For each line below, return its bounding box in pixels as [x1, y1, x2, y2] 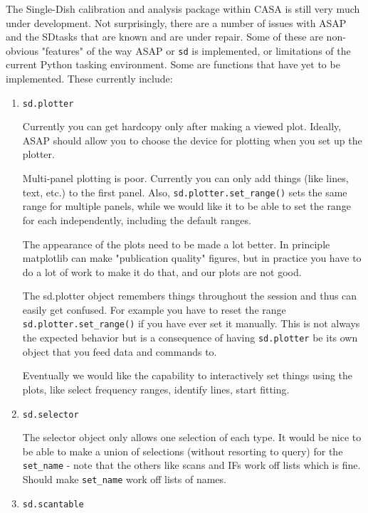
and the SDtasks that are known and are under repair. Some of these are [6, 29, 323, 44]
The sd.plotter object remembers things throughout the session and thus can [22, 288, 357, 303]
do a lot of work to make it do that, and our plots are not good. [22, 264, 302, 279]
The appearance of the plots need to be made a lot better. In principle [22, 236, 330, 251]
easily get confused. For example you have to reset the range [22, 302, 286, 317]
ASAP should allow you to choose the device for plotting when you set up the [22, 132, 362, 147]
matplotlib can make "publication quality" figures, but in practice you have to [22, 250, 362, 265]
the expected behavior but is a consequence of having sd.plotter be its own [22, 330, 358, 345]
